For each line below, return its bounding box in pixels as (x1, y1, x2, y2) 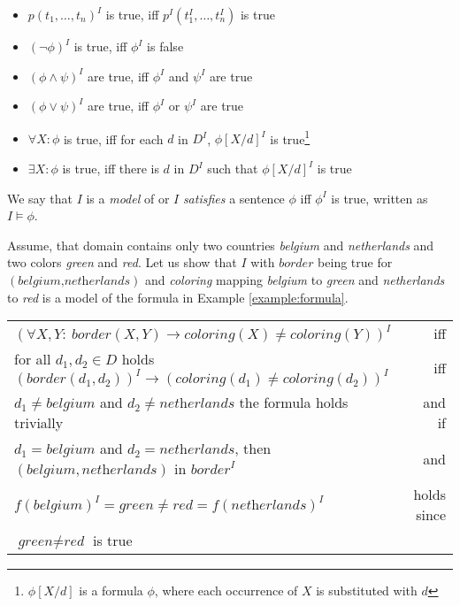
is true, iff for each (63, 129, 164, 148)
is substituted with (316, 581, 418, 600)
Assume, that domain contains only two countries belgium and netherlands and (7, 235, 434, 254)
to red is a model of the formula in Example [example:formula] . (7, 288, 349, 306)
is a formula (79, 581, 143, 600)
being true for (318, 253, 393, 272)
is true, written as (331, 188, 428, 207)
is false (147, 37, 184, 55)
